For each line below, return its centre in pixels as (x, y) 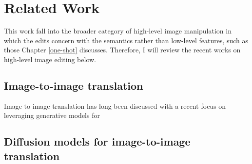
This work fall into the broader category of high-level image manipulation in (118, 31)
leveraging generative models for (52, 115)
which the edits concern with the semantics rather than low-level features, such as (126, 40)
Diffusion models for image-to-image (97, 141)
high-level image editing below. (50, 59)
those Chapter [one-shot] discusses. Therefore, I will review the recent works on (122, 50)
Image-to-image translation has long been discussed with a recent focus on (115, 106)
